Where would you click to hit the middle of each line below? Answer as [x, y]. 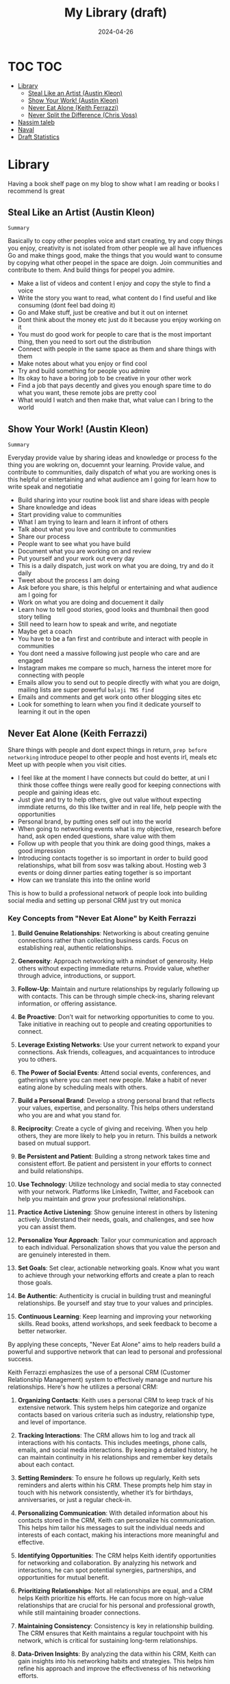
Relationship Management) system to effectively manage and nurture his [110, 1380]
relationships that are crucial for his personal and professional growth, [116, 1606]
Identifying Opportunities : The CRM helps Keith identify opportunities [117, 1556]
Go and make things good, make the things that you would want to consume [115, 255]
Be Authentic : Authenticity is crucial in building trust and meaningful [114, 1296]
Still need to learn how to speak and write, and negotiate [97, 624]
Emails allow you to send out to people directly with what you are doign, [119, 683]
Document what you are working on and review [84, 551]
